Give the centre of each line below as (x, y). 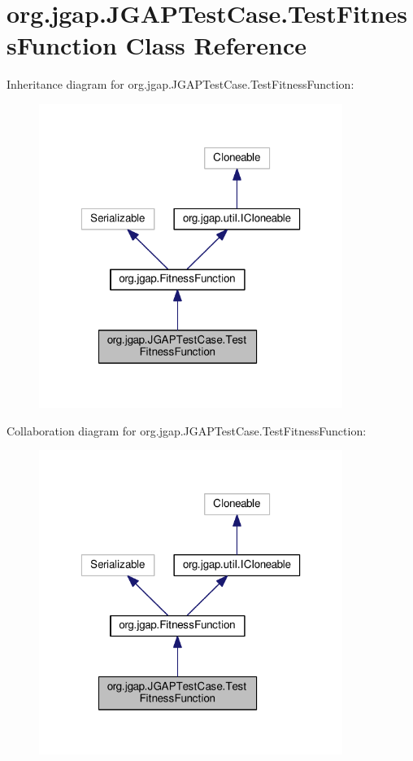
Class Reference (216, 45)
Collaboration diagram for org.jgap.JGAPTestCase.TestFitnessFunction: (187, 430)
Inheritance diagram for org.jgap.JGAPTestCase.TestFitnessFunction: (180, 84)
